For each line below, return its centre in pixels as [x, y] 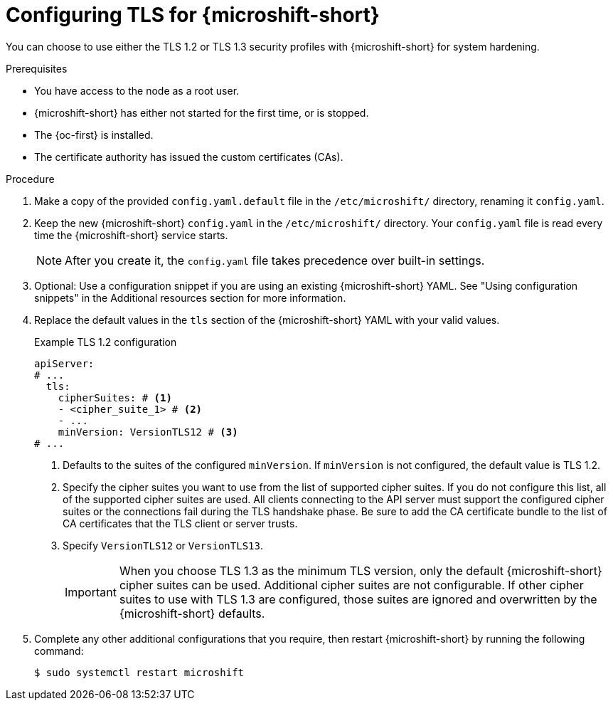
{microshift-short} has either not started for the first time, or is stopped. [202, 112]
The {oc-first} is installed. [94, 135]
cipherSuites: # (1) [115, 397]
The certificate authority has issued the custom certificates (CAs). [189, 157]
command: [59, 650]
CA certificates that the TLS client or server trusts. [180, 523]
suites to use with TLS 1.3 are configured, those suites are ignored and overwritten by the [358, 599]
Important [91, 592]
